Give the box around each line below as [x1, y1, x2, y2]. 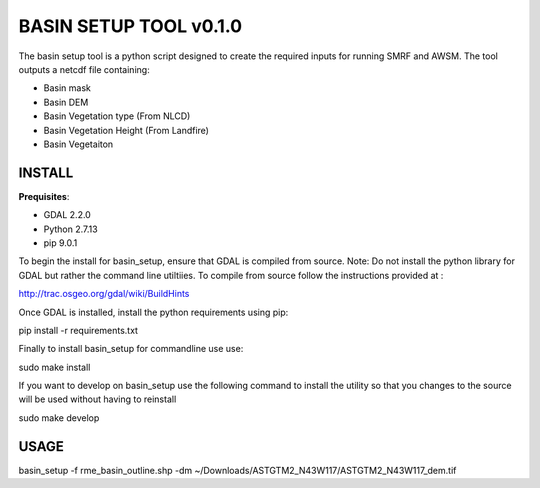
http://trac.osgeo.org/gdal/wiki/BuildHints [18, 288, 190, 300]
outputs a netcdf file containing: [18, 63, 150, 75]
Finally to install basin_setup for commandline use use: [18, 343, 244, 355]
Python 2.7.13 [43, 223, 99, 235]
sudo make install [18, 361, 91, 373]
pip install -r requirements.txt [18, 324, 139, 336]
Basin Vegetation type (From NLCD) [43, 110, 191, 122]
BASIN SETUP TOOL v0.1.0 [18, 15, 243, 37]
